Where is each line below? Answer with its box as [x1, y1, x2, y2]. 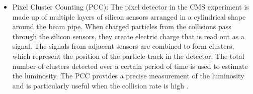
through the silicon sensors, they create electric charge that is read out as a [12, 31, 244, 41]
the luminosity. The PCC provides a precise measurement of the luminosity [12, 70, 244, 81]
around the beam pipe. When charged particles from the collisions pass [12, 21, 231, 32]
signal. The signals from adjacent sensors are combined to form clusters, [12, 41, 234, 51]
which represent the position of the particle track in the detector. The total [12, 50, 244, 61]
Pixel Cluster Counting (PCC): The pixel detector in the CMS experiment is [12, 2, 249, 12]
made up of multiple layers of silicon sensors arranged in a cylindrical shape [12, 11, 246, 22]
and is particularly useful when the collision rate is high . [12, 80, 189, 90]
